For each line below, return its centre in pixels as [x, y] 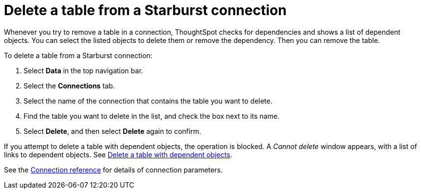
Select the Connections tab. [69, 86]
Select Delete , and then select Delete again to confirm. [112, 131]
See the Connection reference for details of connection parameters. [113, 170]
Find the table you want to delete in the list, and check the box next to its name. [152, 116]
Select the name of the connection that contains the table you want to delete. [148, 101]
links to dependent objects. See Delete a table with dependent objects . [118, 154]
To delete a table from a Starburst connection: [78, 55]
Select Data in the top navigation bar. [83, 70]
